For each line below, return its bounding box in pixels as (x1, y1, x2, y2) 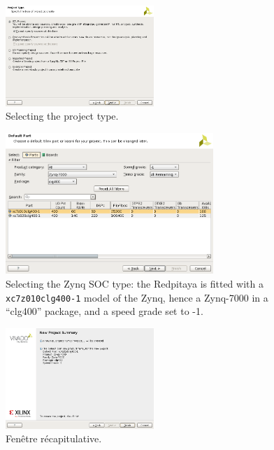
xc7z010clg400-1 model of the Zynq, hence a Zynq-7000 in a (6, 290, 268, 304)
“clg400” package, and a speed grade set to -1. (6, 304, 203, 318)
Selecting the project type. (6, 108, 119, 123)
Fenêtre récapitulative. (6, 431, 102, 446)
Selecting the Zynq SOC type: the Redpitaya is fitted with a (6, 276, 264, 291)
